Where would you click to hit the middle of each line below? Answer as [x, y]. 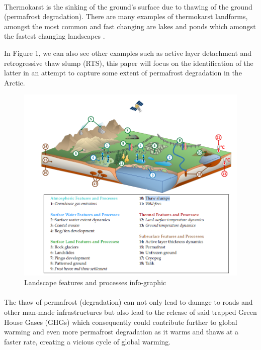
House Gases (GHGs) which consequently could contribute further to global [121, 322]
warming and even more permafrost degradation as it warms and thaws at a [121, 332]
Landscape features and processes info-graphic [95, 282]
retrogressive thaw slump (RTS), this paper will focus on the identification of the [129, 63]
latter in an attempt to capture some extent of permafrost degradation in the [123, 73]
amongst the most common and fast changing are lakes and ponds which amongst [130, 26]
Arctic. [15, 82]
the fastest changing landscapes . [55, 36]
